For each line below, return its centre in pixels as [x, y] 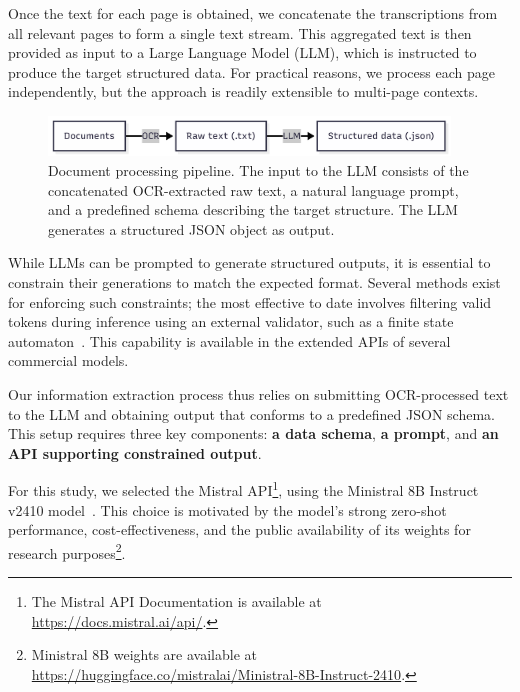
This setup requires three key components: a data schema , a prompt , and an [253, 433]
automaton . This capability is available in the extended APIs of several [229, 340]
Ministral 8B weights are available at [144, 654]
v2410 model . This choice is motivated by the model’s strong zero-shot [227, 509]
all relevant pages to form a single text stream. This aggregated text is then [240, 32]
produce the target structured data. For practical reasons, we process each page [251, 71]
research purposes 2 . [67, 551]
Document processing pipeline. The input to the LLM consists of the [258, 170]
